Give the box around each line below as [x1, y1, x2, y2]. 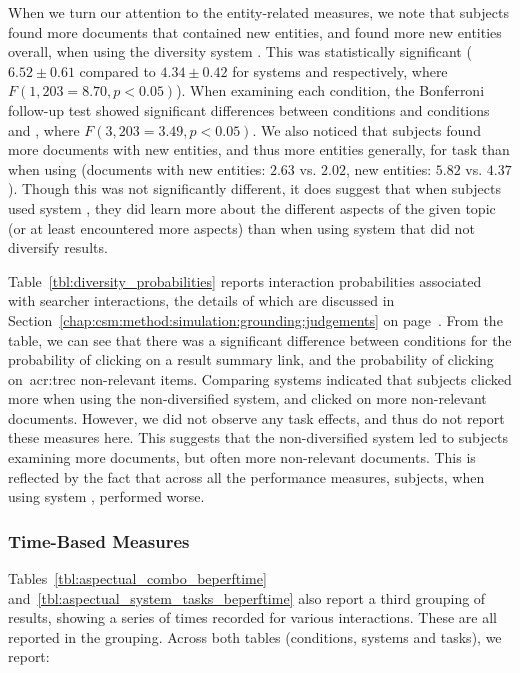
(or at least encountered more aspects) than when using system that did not [8, 217, 475, 238]
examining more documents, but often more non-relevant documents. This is [8, 447, 476, 468]
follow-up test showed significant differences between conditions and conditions [8, 99, 490, 120]
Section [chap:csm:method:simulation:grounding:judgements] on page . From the [8, 309, 503, 330]
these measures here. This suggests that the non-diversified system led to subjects [8, 427, 508, 448]
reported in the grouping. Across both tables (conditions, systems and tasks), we [8, 626, 502, 647]
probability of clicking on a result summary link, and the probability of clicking [8, 349, 494, 370]
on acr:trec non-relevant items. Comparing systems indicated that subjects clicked [8, 368, 512, 389]
